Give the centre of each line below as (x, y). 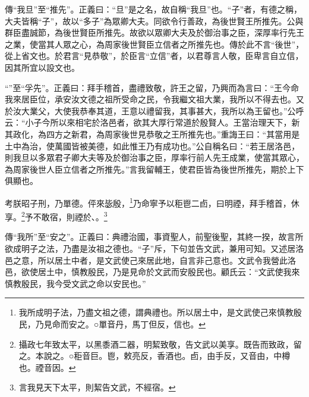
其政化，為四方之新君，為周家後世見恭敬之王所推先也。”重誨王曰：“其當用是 (152, 134)
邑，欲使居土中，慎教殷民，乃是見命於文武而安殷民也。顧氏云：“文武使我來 (152, 272)
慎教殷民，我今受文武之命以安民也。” (75, 283)
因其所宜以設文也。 (42, 67)
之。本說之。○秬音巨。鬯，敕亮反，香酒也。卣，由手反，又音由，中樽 (154, 356)
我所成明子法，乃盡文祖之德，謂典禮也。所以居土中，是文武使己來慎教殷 (160, 312)
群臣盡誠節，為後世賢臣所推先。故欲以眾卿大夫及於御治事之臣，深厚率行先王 (154, 32)
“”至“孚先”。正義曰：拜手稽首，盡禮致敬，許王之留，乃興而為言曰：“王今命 (152, 87)
